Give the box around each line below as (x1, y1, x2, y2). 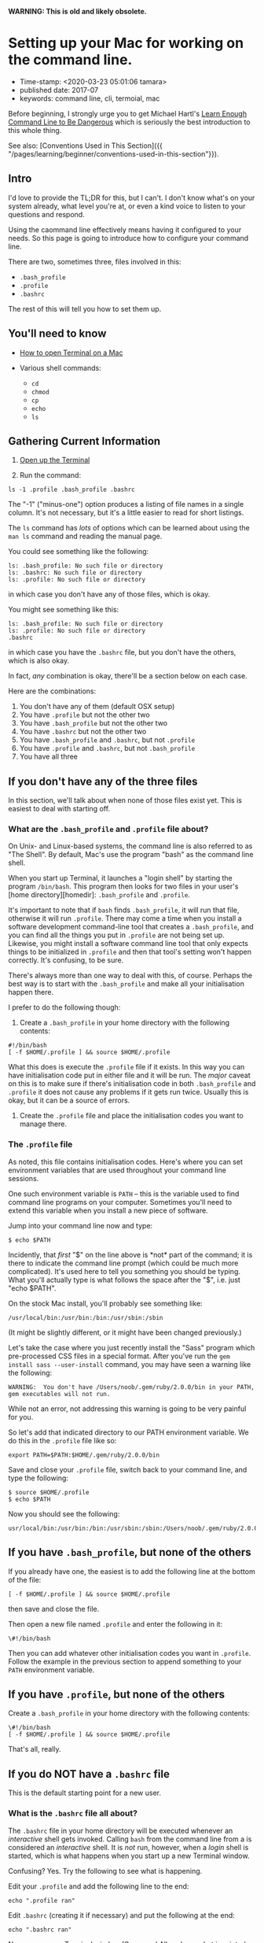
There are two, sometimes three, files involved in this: (8, 257, 181, 266)
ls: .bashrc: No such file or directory (8, 569, 143, 577)
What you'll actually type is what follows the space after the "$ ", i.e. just (8, 1275, 241, 1284)
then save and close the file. (8, 1604, 100, 1613)
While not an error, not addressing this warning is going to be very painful (8, 1404, 247, 1413)
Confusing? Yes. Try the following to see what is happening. (8, 1866, 203, 1875)
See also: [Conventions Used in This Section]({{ (8, 141, 163, 150)
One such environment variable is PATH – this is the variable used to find (8, 1188, 240, 1199)
